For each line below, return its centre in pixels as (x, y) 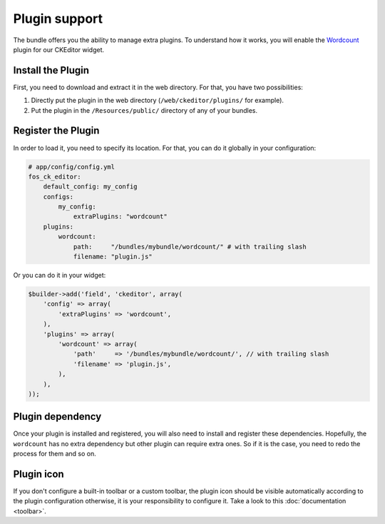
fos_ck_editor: (55, 176)
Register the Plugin (56, 131)
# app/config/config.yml (72, 167)
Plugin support (58, 19)
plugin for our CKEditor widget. (59, 49)
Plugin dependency (57, 417)
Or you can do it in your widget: (60, 276)
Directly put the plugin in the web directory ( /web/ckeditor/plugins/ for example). (158, 101)
